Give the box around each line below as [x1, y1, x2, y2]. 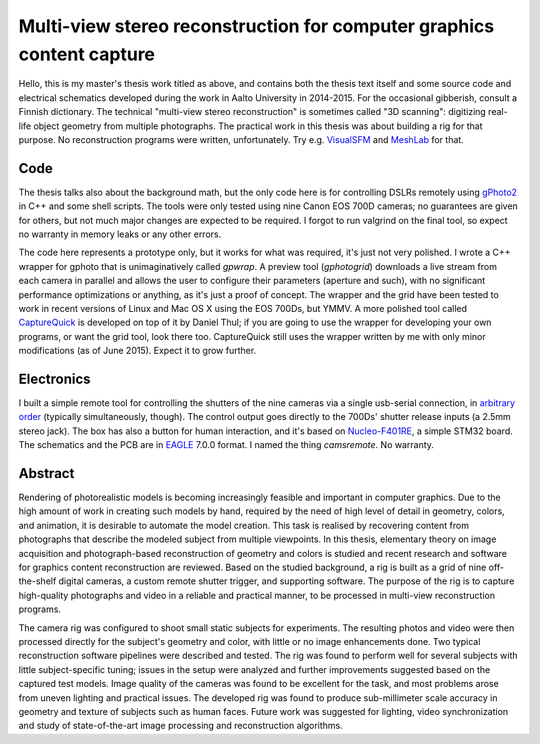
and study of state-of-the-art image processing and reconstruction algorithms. [18, 720, 344, 732]
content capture [18, 43, 155, 65]
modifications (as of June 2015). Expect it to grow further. [18, 345, 257, 357]
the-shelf [18, 575, 57, 587]
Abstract [18, 465, 75, 482]
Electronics [18, 370, 91, 387]
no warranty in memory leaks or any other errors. [18, 228, 222, 240]
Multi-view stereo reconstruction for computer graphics [18, 15, 495, 37]
